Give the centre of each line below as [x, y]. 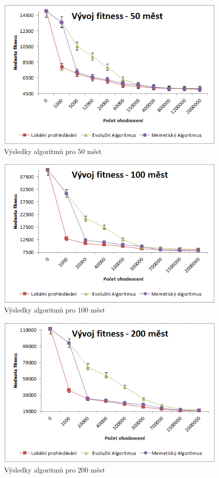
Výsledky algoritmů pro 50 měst [53, 151]
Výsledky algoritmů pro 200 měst [55, 469]
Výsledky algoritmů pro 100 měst [55, 310]
